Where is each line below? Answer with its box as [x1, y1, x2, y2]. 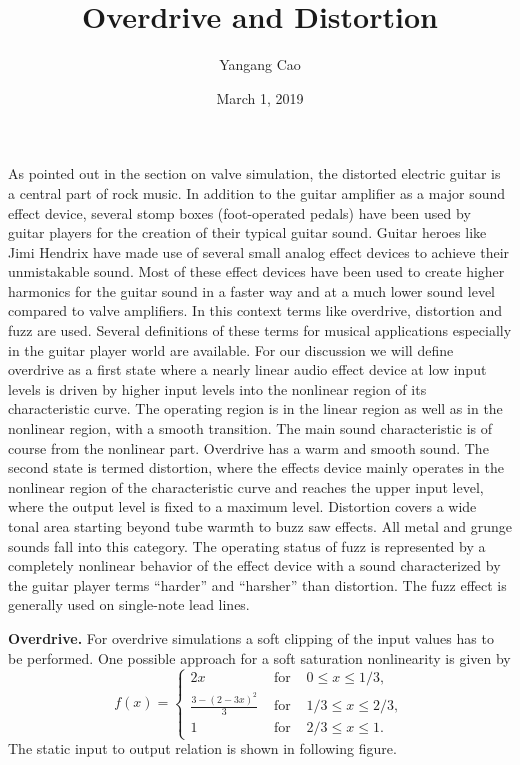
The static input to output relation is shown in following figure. [8, 738, 397, 759]
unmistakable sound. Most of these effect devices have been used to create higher [8, 261, 505, 282]
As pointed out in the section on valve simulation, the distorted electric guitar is [8, 163, 501, 184]
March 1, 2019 [216, 87, 304, 108]
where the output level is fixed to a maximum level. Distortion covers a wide [8, 496, 477, 517]
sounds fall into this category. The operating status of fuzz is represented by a [8, 535, 486, 556]
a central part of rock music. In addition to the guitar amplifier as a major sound [8, 182, 506, 203]
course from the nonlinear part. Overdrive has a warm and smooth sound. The [8, 437, 489, 458]
